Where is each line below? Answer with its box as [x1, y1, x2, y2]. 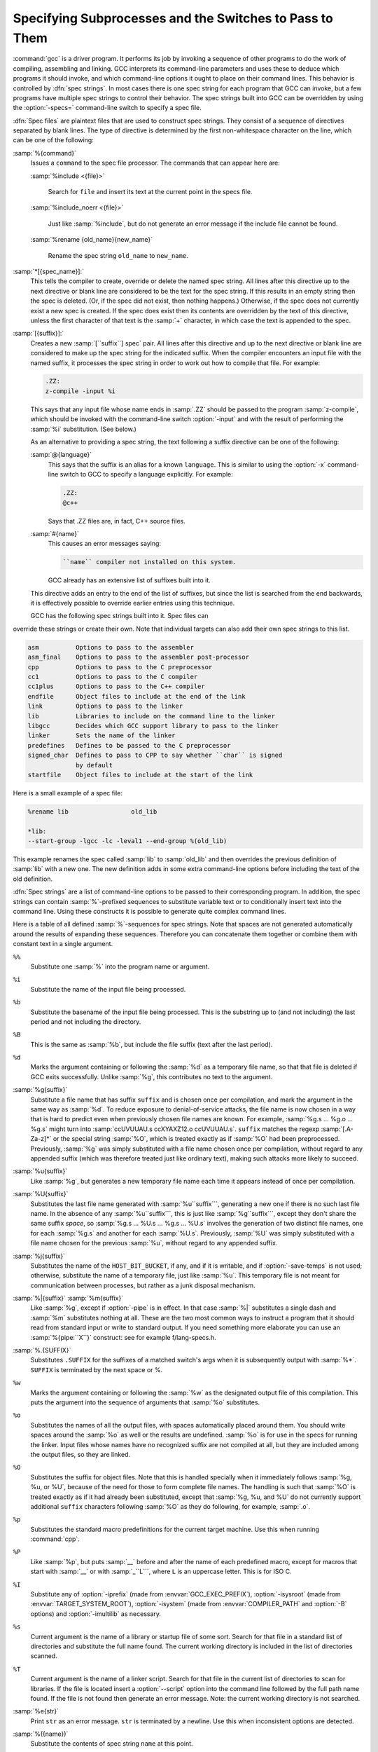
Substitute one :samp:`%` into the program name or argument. [30, 962, 210, 971]
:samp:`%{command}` [13, 149, 77, 157]
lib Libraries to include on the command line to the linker [27, 712, 276, 720]
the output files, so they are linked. [30, 1450, 131, 1458]
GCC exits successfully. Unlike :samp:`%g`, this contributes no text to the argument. [30, 1072, 273, 1081]
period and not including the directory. [30, 1017, 141, 1026]
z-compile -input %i [45, 387, 115, 395]
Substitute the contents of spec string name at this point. [30, 1739, 193, 1748]
